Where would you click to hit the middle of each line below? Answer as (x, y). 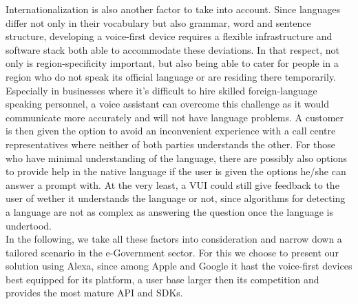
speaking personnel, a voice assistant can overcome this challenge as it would (167, 104)
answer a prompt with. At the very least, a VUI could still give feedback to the (172, 184)
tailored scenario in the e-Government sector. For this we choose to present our (172, 252)
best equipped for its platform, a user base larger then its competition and (162, 279)
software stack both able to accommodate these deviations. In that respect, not (172, 49)
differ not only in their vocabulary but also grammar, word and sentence (158, 22)
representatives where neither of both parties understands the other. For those (170, 144)
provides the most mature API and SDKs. (94, 293)
